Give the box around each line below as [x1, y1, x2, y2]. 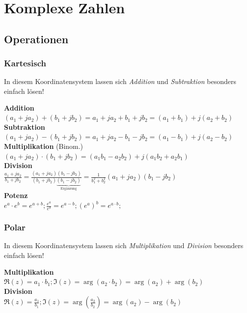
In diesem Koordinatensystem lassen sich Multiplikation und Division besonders [4, 240, 244, 251]
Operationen [4, 31, 69, 46]
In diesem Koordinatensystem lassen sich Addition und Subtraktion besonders [4, 76, 236, 86]
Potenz [4, 190, 28, 200]
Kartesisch [4, 57, 46, 69]
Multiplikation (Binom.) [4, 141, 83, 151]
